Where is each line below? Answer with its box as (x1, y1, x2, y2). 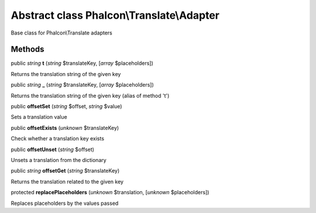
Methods (11, 44, 44, 54)
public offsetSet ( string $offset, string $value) (11, 103, 122, 110)
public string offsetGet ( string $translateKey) (11, 167, 120, 174)
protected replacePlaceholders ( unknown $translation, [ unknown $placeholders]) (11, 189, 209, 196)
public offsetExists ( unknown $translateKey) (11, 124, 119, 131)
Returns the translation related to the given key (11, 178, 124, 185)
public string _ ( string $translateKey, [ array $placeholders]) (11, 81, 154, 88)
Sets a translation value (11, 114, 67, 121)
